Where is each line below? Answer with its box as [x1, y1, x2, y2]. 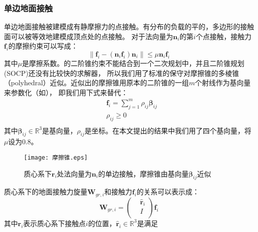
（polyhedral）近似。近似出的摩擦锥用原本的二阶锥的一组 [4, 77, 189, 88]
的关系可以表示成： [136, 186, 199, 197]
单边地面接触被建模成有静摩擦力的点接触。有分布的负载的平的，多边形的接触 [4, 21, 254, 32]
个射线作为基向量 [194, 77, 251, 88]
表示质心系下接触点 [23, 218, 86, 228]
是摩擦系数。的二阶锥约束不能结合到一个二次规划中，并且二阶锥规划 [22, 58, 245, 68]
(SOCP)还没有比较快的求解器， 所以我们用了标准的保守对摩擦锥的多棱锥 [4, 67, 239, 78]
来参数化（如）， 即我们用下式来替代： [4, 87, 128, 97]
